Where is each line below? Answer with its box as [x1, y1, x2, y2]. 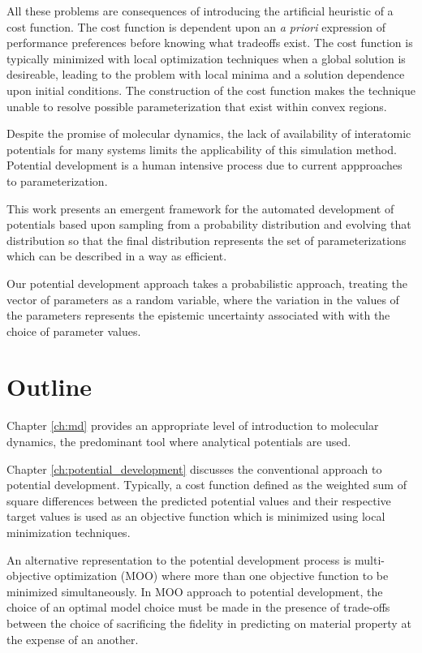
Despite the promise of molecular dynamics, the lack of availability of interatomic [6, 125, 411, 142]
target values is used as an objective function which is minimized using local [6, 508, 385, 525]
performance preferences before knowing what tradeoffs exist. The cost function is [6, 34, 413, 51]
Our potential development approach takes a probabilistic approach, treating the [6, 274, 407, 291]
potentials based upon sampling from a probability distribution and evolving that [6, 216, 411, 233]
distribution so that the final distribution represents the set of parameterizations [6, 231, 407, 248]
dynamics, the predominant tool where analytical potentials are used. [6, 433, 351, 449]
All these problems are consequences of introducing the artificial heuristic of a [6, 2, 394, 19]
